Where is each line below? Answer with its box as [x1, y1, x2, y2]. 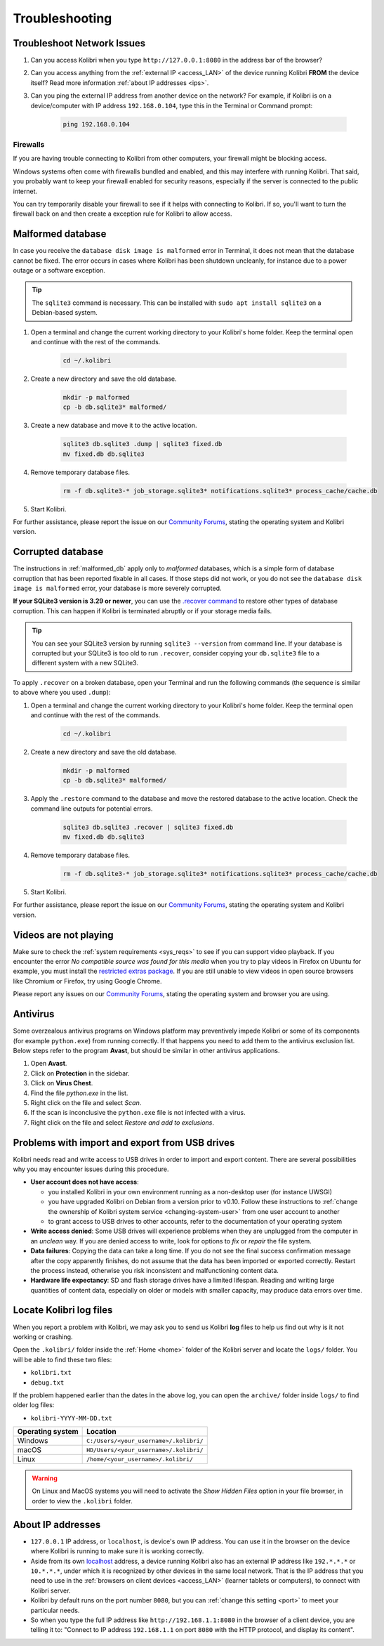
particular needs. [30, 1606, 80, 1614]
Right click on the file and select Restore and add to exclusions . [30, 1118, 214, 1127]
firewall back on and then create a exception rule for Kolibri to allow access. [13, 209, 232, 218]
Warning [32, 1474, 58, 1482]
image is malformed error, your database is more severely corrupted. [13, 584, 222, 593]
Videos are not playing [13, 929, 114, 941]
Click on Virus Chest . [30, 1079, 93, 1087]
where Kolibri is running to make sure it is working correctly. [30, 1547, 204, 1555]
